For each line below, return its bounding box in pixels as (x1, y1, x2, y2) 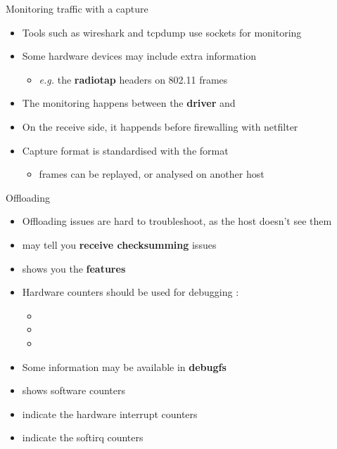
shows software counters (22, 383, 125, 398)
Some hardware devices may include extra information (22, 48, 257, 63)
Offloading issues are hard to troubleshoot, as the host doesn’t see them (22, 214, 332, 228)
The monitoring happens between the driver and (22, 96, 236, 110)
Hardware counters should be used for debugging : (22, 285, 239, 299)
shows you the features (22, 261, 126, 275)
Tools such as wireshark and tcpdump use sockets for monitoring (22, 25, 302, 39)
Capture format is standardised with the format (22, 143, 229, 157)
